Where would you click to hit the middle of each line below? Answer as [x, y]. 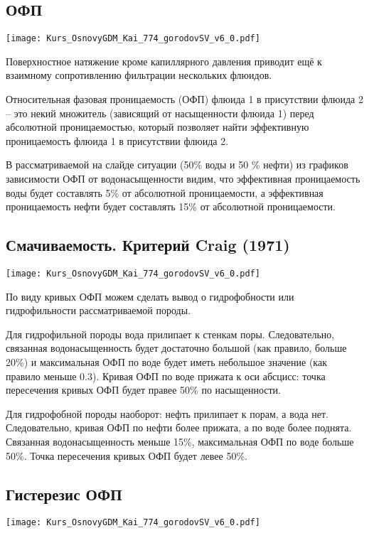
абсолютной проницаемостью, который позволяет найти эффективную [157, 127]
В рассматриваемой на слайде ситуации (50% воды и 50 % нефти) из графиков [177, 165]
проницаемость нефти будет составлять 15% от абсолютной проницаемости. [171, 206]
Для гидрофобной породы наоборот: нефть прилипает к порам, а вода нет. [167, 413]
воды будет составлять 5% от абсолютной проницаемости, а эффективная [165, 192]
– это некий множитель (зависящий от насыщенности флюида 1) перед [160, 113]
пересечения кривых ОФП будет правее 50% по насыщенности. [143, 390]
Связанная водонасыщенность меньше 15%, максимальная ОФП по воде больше [180, 441]
